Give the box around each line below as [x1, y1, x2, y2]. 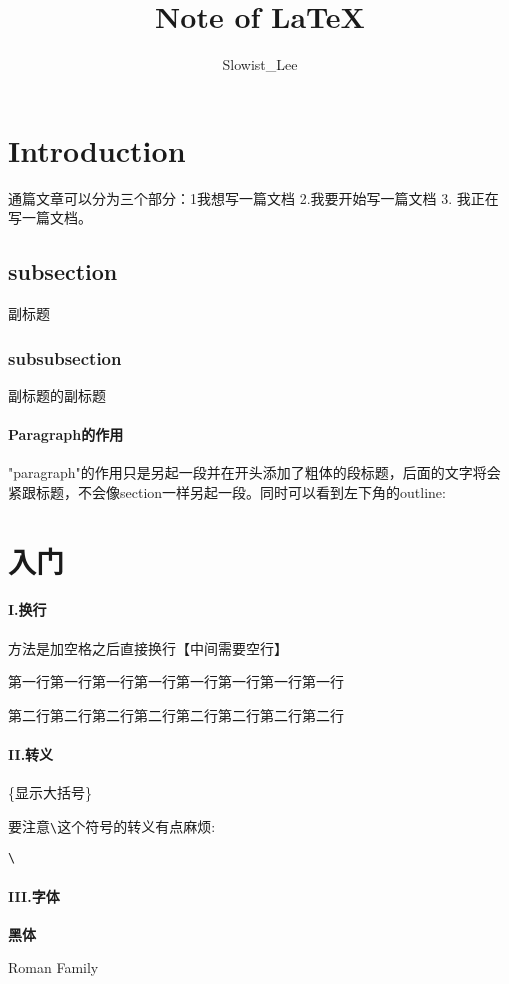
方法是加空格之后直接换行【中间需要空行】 [8, 637, 288, 658]
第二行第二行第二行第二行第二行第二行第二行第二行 [8, 704, 344, 725]
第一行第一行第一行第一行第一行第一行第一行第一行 [8, 671, 344, 692]
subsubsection [8, 345, 122, 370]
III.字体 [8, 885, 60, 906]
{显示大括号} [8, 782, 92, 803]
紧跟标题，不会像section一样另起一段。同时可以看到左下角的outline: [8, 481, 446, 502]
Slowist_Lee [222, 54, 298, 75]
